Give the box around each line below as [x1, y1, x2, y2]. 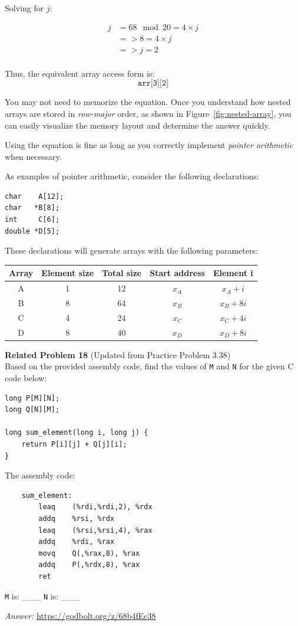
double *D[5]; [5, 227, 60, 235]
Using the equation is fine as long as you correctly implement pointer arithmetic [5, 139, 293, 151]
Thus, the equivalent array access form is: [5, 67, 155, 79]
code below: [5, 372, 47, 384]
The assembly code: [5, 469, 75, 481]
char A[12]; [5, 192, 64, 201]
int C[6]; [5, 215, 60, 224]
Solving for [5, 2, 44, 14]
